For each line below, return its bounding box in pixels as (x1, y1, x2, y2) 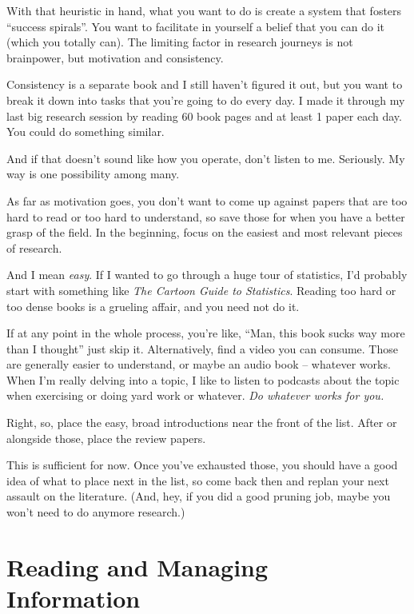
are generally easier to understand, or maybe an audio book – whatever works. (6, 356, 391, 373)
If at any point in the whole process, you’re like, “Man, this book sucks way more (6, 325, 405, 341)
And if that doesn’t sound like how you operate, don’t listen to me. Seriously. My (6, 150, 405, 166)
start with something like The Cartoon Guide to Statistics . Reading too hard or (6, 281, 396, 298)
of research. (6, 239, 62, 256)
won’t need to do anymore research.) (6, 504, 185, 520)
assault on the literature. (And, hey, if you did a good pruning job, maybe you (6, 488, 391, 504)
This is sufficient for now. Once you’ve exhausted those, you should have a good (6, 457, 398, 473)
